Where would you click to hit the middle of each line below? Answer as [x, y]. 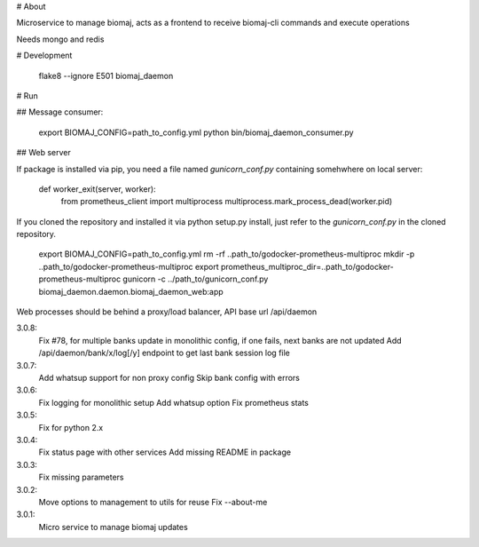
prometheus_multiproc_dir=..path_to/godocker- [307, 266]
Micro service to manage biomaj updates [113, 527]
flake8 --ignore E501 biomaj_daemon [106, 75]
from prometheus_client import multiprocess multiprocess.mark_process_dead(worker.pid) [227, 202]
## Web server [43, 153]
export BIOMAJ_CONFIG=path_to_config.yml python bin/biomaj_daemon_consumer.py [196, 132]
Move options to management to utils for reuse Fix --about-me [153, 502]
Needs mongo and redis [60, 39]
